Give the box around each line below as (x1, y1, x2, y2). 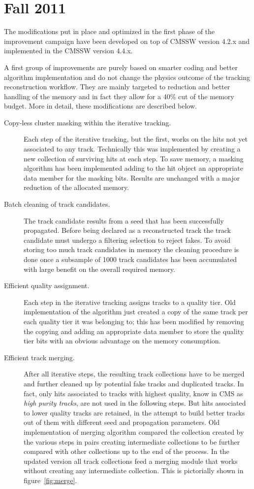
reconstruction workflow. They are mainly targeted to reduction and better (4, 81, 230, 92)
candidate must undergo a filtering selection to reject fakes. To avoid (24, 234, 230, 245)
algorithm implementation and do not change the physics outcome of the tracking (4, 72, 250, 82)
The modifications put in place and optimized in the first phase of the (4, 26, 215, 37)
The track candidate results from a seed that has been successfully (24, 215, 224, 226)
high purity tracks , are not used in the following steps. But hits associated (24, 398, 246, 408)
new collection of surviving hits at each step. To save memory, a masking (24, 153, 244, 163)
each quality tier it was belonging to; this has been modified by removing (24, 316, 244, 326)
